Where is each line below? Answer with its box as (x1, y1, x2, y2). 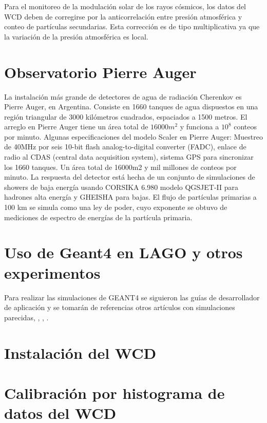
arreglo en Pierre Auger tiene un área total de (4, 121, 148, 132)
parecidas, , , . (4, 312, 49, 322)
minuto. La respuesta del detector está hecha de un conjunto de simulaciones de (4, 171, 255, 182)
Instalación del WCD (4, 342, 157, 363)
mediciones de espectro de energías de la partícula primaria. (4, 212, 193, 222)
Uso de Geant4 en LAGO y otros (4, 242, 243, 263)
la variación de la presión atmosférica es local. (4, 31, 148, 42)
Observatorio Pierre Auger (4, 61, 197, 82)
